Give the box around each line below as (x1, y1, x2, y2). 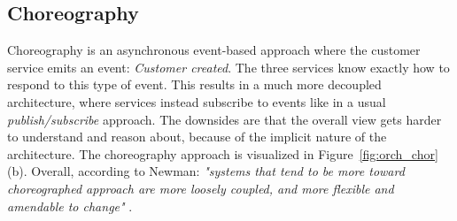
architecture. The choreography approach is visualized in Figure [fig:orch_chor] (7, 144, 438, 163)
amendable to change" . (7, 196, 133, 215)
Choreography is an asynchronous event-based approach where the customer (7, 41, 421, 59)
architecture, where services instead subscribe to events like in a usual (7, 92, 386, 110)
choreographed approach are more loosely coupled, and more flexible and (7, 179, 394, 197)
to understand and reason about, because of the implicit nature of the (7, 127, 387, 146)
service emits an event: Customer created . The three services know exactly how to (7, 57, 450, 76)
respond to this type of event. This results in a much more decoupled (7, 75, 382, 94)
